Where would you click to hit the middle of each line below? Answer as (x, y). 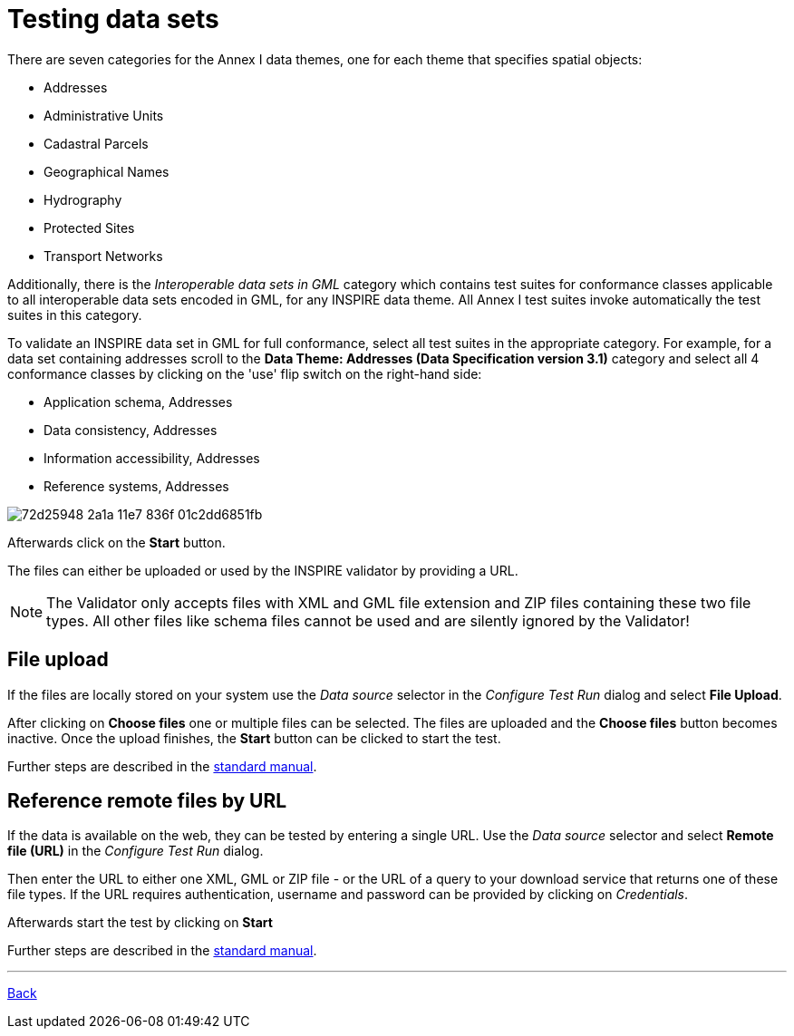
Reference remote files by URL (147, 801)
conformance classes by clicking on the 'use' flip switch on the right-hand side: (245, 373)
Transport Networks (103, 256)
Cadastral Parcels (96, 143)
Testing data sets (113, 19)
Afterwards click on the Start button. (116, 542)
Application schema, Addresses (138, 402)
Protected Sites (89, 228)
